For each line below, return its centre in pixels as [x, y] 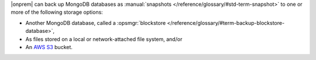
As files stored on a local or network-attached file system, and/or [104, 39]
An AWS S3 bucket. [49, 47]
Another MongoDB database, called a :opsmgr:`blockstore [96, 22]
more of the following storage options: [57, 12]
